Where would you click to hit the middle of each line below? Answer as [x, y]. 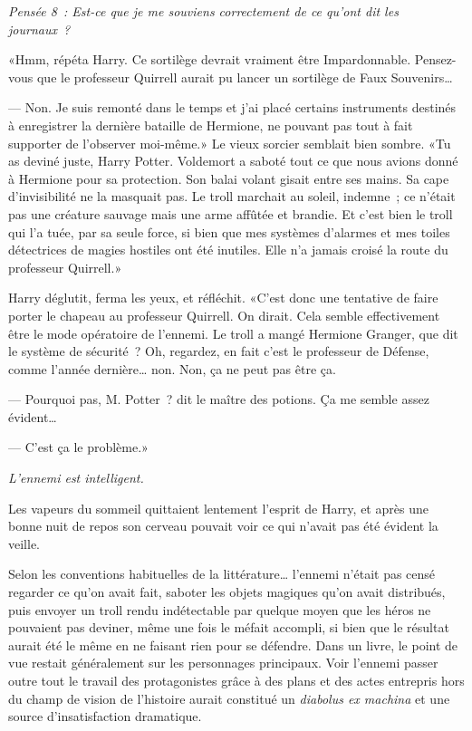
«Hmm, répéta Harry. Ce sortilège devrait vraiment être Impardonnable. [210, 59]
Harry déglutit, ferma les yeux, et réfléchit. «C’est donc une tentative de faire [223, 298]
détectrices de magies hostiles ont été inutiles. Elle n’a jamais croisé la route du [228, 250]
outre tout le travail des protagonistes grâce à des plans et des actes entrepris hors [236, 680]
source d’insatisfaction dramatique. [105, 716]
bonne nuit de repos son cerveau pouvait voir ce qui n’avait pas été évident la [223, 526]
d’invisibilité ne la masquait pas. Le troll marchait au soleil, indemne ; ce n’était [232, 196]
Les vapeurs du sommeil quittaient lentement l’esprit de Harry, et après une [218, 508]
